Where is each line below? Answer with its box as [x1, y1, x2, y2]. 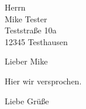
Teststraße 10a [5, 24, 57, 36]
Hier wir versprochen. [5, 74, 82, 87]
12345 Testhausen [5, 35, 68, 47]
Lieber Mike [5, 55, 48, 67]
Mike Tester [5, 12, 47, 25]
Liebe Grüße [5, 94, 49, 107]
